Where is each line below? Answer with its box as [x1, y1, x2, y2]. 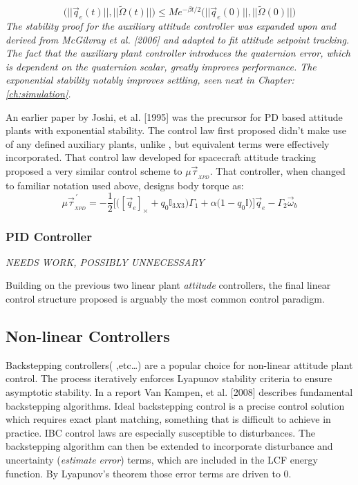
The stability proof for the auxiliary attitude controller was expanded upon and [6, 19, 337, 33]
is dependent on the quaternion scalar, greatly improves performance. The [6, 59, 317, 73]
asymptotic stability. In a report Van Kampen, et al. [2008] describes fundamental [6, 385, 353, 399]
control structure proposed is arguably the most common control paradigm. [6, 292, 325, 306]
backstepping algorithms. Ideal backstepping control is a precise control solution [6, 398, 345, 412]
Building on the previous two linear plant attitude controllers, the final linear [6, 278, 331, 292]
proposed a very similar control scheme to [6, 163, 182, 178]
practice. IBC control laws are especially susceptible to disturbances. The [6, 425, 315, 439]
